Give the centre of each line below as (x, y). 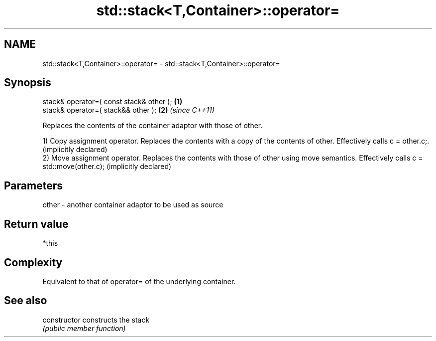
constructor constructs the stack (96, 320)
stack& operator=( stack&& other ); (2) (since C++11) (128, 110)
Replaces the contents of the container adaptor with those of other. (153, 126)
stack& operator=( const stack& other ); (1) (112, 102)
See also (26, 301)
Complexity (33, 262)
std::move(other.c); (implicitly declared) (107, 167)
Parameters (33, 185)
